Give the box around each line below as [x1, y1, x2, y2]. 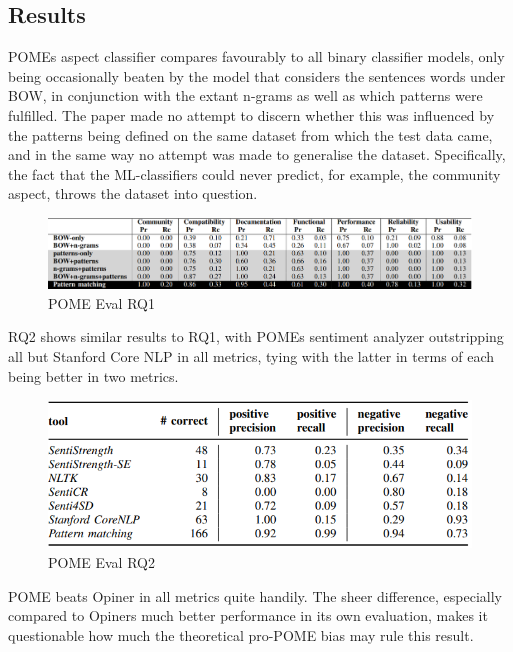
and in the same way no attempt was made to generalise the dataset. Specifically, [8, 144, 506, 165]
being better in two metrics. [8, 365, 179, 386]
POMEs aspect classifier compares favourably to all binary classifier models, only [8, 46, 505, 67]
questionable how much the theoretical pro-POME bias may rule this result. [8, 624, 474, 645]
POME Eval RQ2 [48, 552, 155, 573]
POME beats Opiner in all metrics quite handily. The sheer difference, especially [8, 585, 502, 606]
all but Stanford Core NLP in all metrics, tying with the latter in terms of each [8, 346, 495, 367]
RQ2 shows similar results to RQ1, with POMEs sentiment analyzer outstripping [8, 326, 504, 347]
